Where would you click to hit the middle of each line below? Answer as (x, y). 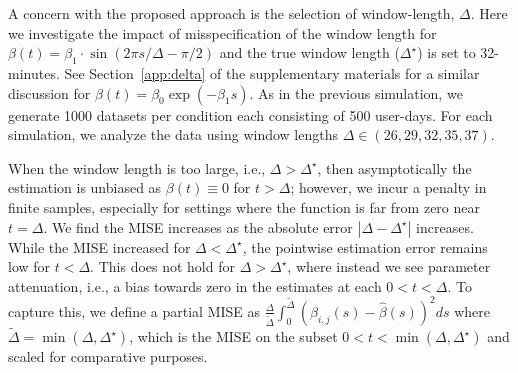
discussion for (49, 92)
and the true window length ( (309, 52)
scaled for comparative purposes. (108, 356)
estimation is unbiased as (85, 187)
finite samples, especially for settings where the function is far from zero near (244, 206)
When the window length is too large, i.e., (137, 167)
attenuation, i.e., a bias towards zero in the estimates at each (195, 285)
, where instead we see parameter (389, 266)
